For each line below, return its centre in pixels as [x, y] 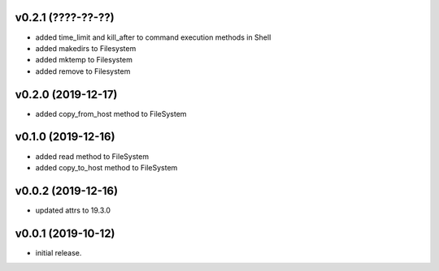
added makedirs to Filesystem [86, 48]
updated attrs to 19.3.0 [73, 210]
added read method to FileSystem [92, 156]
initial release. [59, 252]
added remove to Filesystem [83, 71]
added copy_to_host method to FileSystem [106, 167]
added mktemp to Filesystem [84, 60]
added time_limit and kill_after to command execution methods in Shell [153, 37]
